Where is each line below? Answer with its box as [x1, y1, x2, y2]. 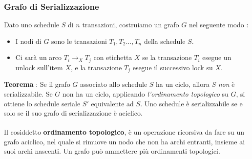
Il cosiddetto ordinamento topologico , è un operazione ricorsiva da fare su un [4, 127, 245, 137]
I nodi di [15, 36, 42, 46]
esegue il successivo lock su [132, 62, 213, 72]
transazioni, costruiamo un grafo [82, 20, 179, 30]
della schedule [144, 36, 186, 46]
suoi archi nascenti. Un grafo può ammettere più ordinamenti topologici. [4, 146, 220, 156]
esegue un [202, 52, 231, 62]
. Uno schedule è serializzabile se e [140, 98, 243, 108]
